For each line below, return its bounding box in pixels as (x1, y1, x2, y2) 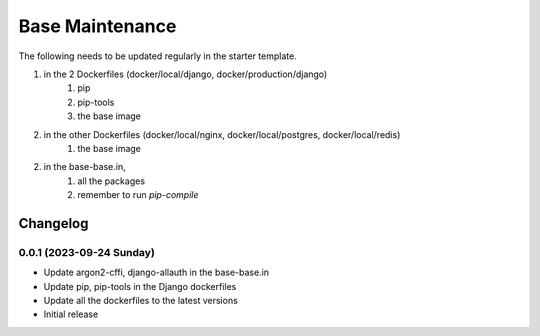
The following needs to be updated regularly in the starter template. (18, 50, 297, 62)
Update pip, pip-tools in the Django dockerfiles (43, 280, 237, 292)
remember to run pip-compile (77, 189, 199, 201)
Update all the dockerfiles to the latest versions (43, 295, 239, 306)
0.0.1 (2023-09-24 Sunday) (18, 245, 155, 259)
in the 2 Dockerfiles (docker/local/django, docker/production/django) (43, 68, 328, 80)
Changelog (18, 215, 89, 232)
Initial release (43, 308, 99, 320)
